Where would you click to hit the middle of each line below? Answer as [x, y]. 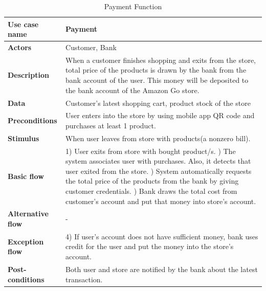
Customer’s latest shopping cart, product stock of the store [158, 103]
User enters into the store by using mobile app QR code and [160, 115]
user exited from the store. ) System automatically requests [159, 171]
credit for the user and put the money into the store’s [150, 246]
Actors [20, 47]
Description [29, 75]
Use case [23, 24]
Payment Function [133, 6]
